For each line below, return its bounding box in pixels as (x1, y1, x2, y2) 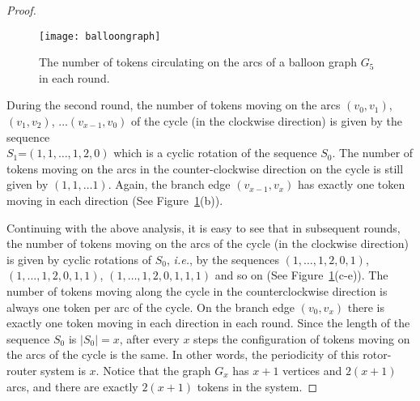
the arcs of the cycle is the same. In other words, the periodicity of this (6, 346, 359, 363)
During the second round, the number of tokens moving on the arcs (6, 96, 341, 113)
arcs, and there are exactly (6, 378, 138, 395)
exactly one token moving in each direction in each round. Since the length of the (6, 314, 410, 331)
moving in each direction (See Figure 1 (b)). (6, 192, 223, 208)
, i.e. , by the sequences (167, 250, 279, 267)
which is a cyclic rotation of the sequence (113, 144, 317, 161)
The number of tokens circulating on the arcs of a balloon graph (39, 53, 358, 70)
